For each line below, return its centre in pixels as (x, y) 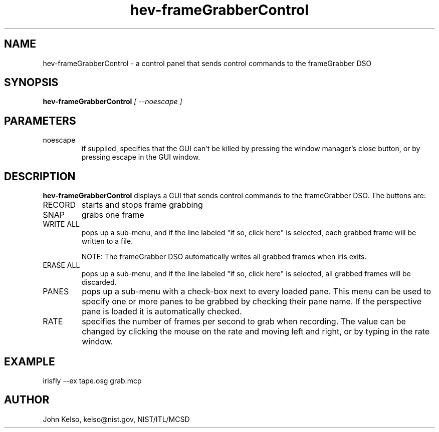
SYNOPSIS (31, 83)
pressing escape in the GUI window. (141, 157)
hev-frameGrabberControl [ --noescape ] (113, 102)
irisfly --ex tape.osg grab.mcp (92, 380)
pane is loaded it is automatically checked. (162, 312)
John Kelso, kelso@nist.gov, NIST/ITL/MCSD (116, 419)
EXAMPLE (30, 361)
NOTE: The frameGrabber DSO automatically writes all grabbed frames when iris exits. (224, 257)
